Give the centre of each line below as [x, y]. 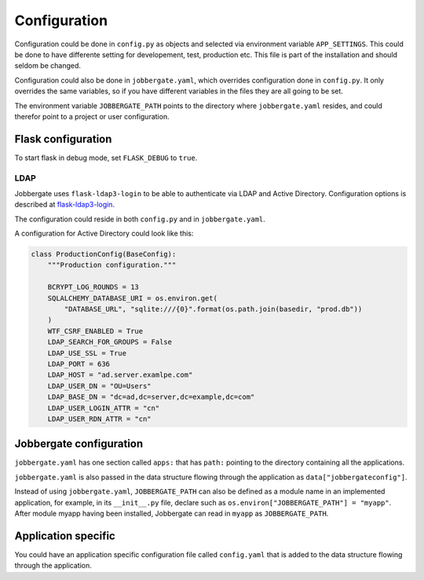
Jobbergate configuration [79, 444]
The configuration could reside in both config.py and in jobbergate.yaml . [140, 219]
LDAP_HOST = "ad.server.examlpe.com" [120, 375]
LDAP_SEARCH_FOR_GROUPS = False [110, 342]
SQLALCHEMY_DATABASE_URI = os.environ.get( [132, 298]
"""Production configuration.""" [112, 265]
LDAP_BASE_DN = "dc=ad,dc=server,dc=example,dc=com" [151, 397]
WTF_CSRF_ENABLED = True [95, 331]
